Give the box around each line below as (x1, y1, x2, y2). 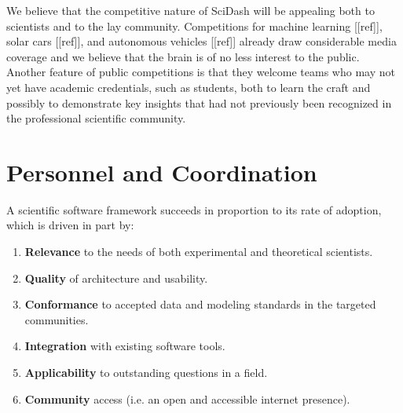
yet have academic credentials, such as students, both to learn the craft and (6, 79, 371, 95)
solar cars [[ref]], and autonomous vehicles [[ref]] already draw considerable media (6, 33, 397, 49)
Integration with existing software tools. (24, 338, 225, 354)
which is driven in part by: (6, 217, 134, 233)
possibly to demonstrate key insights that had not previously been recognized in (6, 94, 392, 111)
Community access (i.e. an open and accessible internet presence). (24, 390, 350, 407)
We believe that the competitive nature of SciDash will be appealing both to (6, 2, 375, 18)
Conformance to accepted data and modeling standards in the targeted (24, 296, 376, 312)
